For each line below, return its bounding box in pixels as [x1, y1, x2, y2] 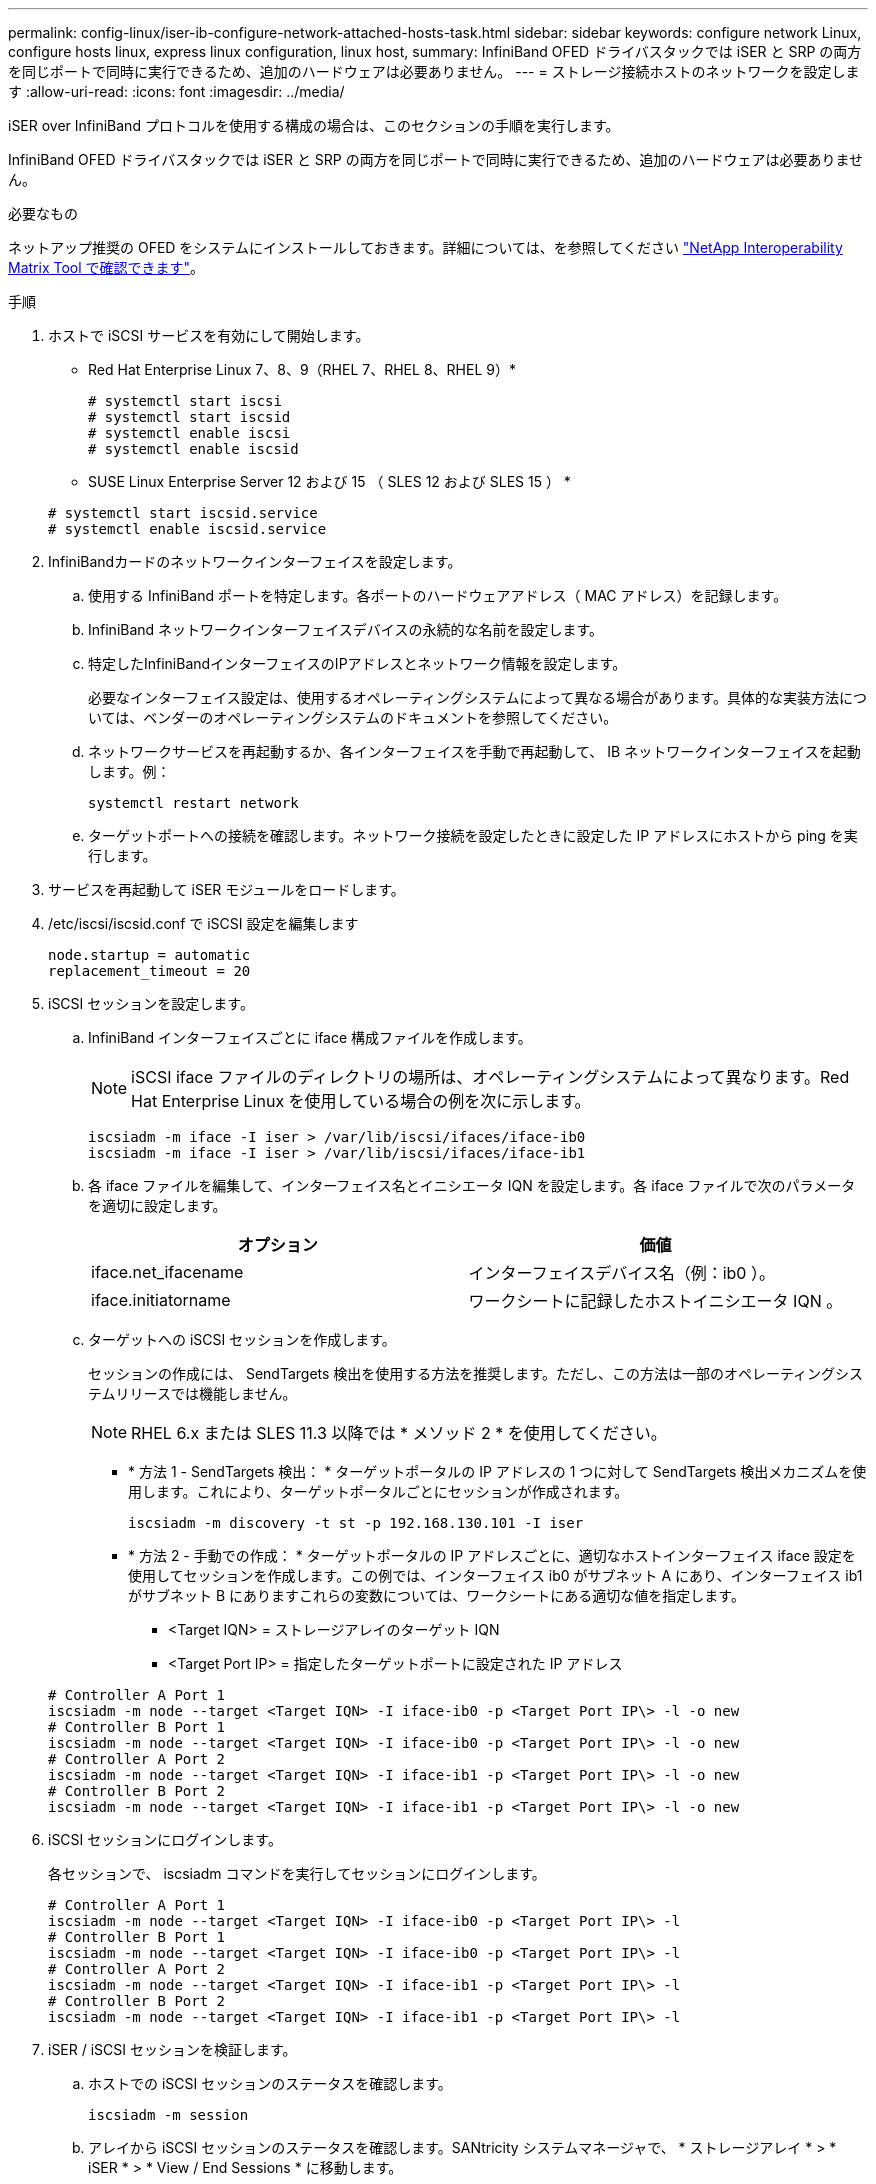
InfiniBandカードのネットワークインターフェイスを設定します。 [48, 553, 462, 570]
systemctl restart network [88, 795, 299, 811]
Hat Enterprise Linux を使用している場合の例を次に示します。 [131, 1091, 591, 1111]
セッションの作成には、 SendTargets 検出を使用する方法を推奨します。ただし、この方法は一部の [88, 1365, 724, 1382]
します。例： [88, 763, 171, 780]
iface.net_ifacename [91, 1262, 244, 1282]
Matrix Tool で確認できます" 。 [8, 259, 205, 276]
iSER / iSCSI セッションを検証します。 [48, 2041, 297, 2058]
